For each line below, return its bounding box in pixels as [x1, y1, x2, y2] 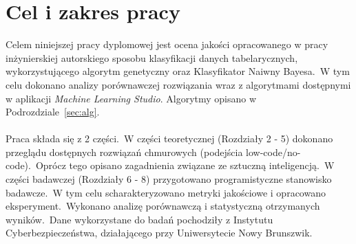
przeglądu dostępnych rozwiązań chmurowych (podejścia [6, 144, 243, 159]
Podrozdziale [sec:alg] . [6, 104, 100, 119]
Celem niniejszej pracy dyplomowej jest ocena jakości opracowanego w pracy [6, 37, 328, 52]
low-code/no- [246, 144, 301, 159]
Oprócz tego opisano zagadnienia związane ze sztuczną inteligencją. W [35, 158, 335, 173]
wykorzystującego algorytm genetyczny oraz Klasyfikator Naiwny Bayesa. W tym [6, 64, 350, 78]
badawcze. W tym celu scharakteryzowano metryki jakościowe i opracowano [6, 185, 326, 199]
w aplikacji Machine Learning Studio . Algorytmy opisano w [6, 91, 257, 105]
